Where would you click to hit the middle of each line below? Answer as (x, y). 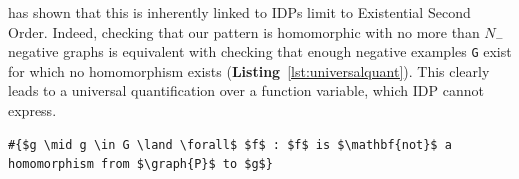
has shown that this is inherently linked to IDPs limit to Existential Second (239, 12)
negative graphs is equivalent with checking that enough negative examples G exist (260, 51)
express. (32, 110)
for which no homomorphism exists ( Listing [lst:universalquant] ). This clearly (249, 70)
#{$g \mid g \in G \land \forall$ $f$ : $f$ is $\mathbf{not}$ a (230, 144)
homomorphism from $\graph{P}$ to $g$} (140, 164)
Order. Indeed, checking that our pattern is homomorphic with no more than (244, 31)
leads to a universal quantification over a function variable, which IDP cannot (246, 90)
